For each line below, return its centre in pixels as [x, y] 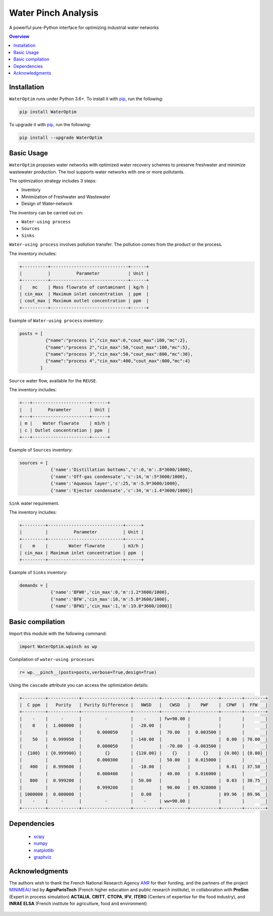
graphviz [42, 857]
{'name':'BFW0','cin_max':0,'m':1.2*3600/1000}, [110, 592]
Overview [19, 36]
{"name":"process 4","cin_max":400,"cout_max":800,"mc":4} [118, 361]
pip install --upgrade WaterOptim [61, 137]
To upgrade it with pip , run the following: [50, 124]
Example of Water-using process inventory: [56, 320]
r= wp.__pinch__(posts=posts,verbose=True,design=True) [88, 672]
